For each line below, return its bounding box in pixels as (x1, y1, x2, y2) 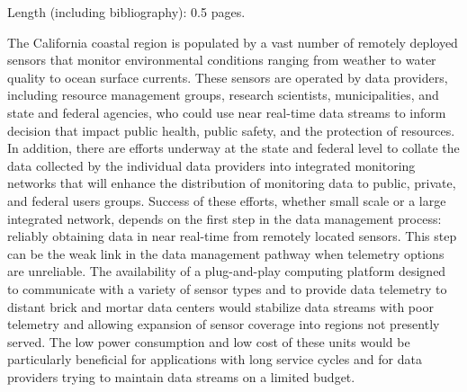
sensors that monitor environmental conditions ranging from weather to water (7, 50, 436, 69)
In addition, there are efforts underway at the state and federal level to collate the (7, 138, 460, 157)
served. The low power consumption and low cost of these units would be (7, 332, 410, 351)
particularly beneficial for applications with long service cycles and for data (7, 350, 422, 369)
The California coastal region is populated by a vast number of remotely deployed (7, 32, 458, 51)
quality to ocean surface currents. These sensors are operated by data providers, (7, 67, 448, 86)
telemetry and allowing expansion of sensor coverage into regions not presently (7, 315, 440, 334)
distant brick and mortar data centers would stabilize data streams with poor (7, 297, 434, 316)
